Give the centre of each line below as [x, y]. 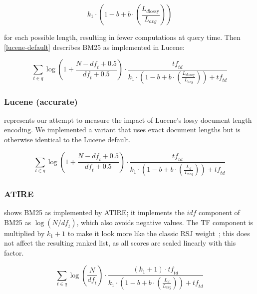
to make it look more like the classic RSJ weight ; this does [159, 233]
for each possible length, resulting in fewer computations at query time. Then [122, 37]
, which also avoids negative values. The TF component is [165, 222]
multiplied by [24, 233]
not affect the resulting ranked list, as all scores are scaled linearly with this [120, 243]
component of [219, 212]
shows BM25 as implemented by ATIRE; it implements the [94, 212]
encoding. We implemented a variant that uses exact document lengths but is [122, 130]
